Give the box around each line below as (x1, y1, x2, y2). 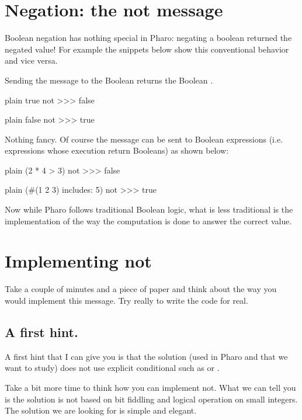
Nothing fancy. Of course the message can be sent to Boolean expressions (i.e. (5, 133, 283, 145)
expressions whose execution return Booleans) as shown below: (5, 144, 229, 157)
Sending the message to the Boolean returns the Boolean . (5, 74, 213, 86)
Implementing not (5, 249, 152, 273)
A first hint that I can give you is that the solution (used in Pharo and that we (5, 350, 288, 362)
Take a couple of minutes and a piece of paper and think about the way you (5, 283, 277, 295)
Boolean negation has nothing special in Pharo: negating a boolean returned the (5, 32, 292, 44)
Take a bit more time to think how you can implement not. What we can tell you (5, 381, 296, 393)
